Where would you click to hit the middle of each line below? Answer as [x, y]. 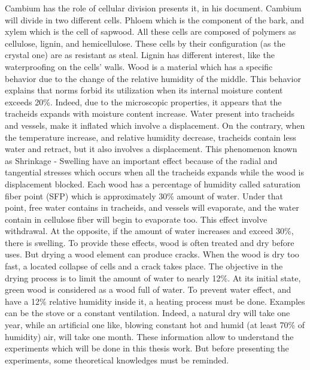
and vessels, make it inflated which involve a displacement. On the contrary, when [155, 125]
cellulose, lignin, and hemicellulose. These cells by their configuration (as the [145, 43]
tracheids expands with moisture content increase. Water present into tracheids [150, 113]
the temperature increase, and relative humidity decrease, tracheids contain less [151, 137]
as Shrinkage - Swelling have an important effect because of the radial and [141, 160]
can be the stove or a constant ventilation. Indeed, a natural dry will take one [148, 313]
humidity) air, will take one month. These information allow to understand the [149, 336]
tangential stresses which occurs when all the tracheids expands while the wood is [155, 172]
